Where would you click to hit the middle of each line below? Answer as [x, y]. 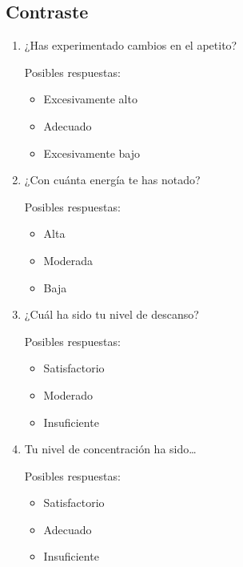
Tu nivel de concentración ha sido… [110, 449]
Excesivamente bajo [92, 153]
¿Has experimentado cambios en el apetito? [131, 45]
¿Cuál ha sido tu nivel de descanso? [112, 314]
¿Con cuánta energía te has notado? [112, 180]
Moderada [68, 260]
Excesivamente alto [90, 99]
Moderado [68, 394]
